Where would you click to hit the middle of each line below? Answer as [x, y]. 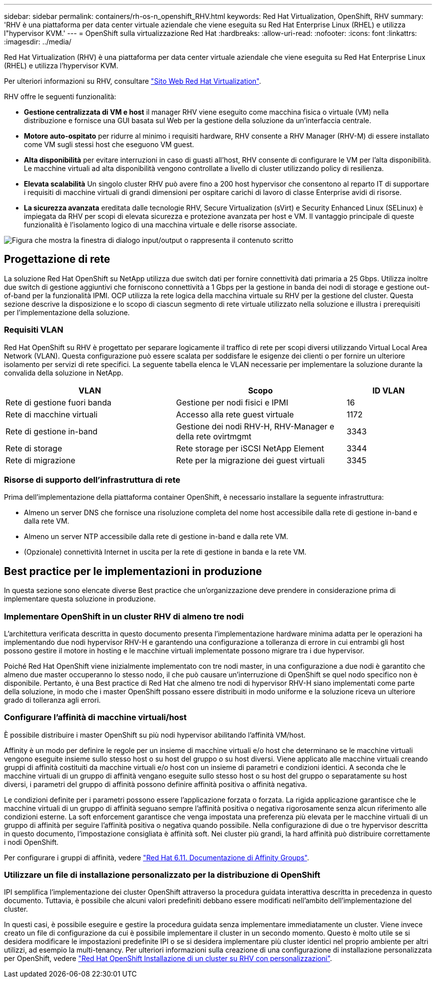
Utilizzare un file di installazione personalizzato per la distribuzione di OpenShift [162, 875]
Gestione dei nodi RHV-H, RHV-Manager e [255, 426]
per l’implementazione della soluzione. [67, 312]
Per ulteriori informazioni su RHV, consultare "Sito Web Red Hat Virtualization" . [133, 81]
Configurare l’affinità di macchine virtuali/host [95, 717]
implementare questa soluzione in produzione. [80, 599]
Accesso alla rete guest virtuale [235, 414]
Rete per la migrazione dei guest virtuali [250, 460]
